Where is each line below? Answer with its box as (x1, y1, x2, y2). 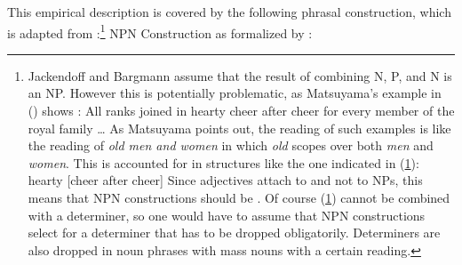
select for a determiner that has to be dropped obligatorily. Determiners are (28, 223, 441, 242)
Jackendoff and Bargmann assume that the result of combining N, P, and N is (28, 66, 452, 84)
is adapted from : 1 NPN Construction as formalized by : (7, 20, 313, 42)
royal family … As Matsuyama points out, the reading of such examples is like (28, 118, 451, 137)
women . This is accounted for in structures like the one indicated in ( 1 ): (28, 153, 419, 172)
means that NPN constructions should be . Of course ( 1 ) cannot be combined (28, 189, 450, 206)
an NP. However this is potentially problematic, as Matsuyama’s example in (28, 84, 442, 102)
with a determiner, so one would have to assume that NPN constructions (28, 205, 426, 224)
